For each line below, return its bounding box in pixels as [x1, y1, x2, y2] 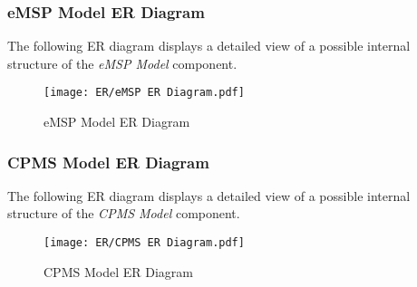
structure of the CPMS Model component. [7, 204, 240, 223]
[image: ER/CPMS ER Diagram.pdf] [44, 236, 245, 250]
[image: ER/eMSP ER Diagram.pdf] [44, 86, 245, 100]
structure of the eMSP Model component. [7, 53, 238, 72]
